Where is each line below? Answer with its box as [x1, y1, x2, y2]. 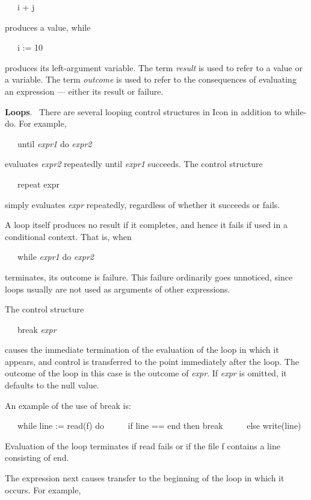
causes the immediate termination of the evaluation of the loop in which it [5, 343, 279, 356]
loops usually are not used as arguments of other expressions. [5, 282, 230, 295]
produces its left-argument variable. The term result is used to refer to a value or [5, 61, 303, 74]
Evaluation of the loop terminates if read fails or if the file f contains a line [5, 439, 280, 452]
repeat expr [17, 177, 60, 190]
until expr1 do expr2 [17, 137, 92, 150]
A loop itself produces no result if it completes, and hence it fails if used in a [5, 218, 288, 231]
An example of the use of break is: [5, 399, 131, 411]
